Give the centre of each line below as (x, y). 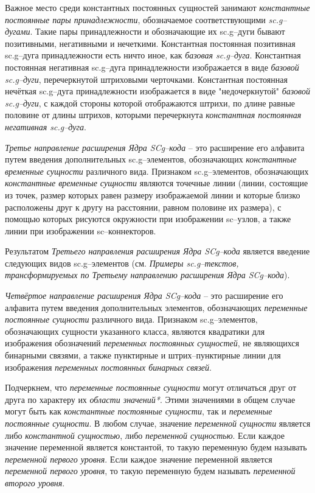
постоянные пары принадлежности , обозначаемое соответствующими (135, 19)
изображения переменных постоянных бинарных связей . (108, 367)
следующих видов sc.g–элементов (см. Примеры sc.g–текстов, (122, 263)
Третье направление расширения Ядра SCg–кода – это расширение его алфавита (155, 147)
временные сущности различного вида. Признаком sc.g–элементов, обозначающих (157, 171)
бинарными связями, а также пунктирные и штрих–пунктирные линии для (143, 355)
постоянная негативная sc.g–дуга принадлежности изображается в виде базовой (152, 67)
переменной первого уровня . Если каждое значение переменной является (139, 459)
